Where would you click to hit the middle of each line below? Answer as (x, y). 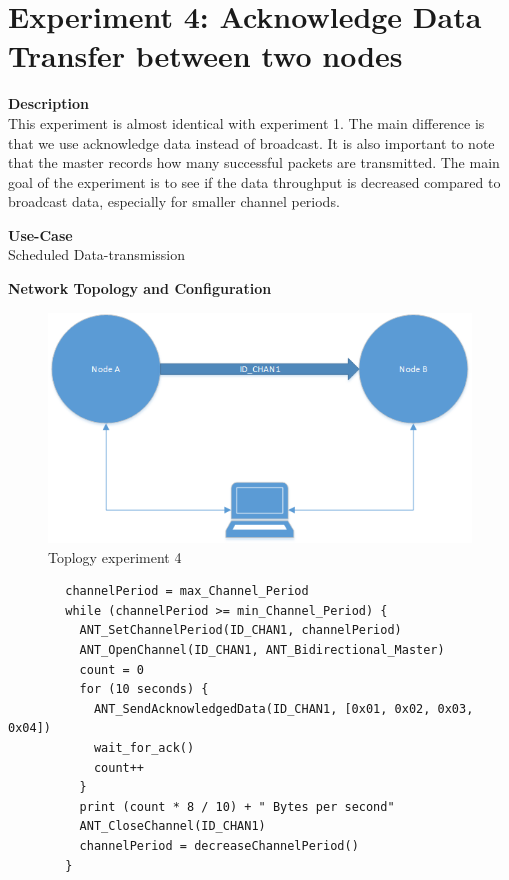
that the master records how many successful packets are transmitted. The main (254, 162)
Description (49, 103)
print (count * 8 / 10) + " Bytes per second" (237, 806)
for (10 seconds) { (144, 689)
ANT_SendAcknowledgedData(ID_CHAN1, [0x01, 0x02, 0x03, (283, 708)
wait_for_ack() (144, 748)
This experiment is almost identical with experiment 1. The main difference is (246, 122)
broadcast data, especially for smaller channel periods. (174, 201)
